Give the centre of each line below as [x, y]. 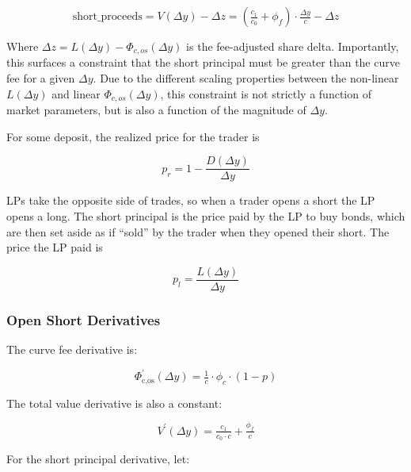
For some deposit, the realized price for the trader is [133, 136]
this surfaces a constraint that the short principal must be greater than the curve [203, 62]
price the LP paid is [55, 247]
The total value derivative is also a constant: [114, 403]
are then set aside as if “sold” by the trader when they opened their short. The [198, 231]
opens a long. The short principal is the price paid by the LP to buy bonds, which [206, 215]
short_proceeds [107, 17]
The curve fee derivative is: [72, 349]
